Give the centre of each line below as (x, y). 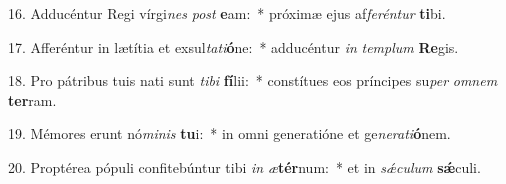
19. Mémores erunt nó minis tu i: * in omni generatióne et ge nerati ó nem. (229, 133)
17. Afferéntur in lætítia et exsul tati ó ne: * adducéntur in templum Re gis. (233, 46)
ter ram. (32, 99)
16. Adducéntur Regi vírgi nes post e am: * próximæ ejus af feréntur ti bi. (227, 13)
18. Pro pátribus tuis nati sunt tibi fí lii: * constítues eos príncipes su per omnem (253, 80)
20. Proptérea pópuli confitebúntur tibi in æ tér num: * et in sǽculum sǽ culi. (244, 166)
